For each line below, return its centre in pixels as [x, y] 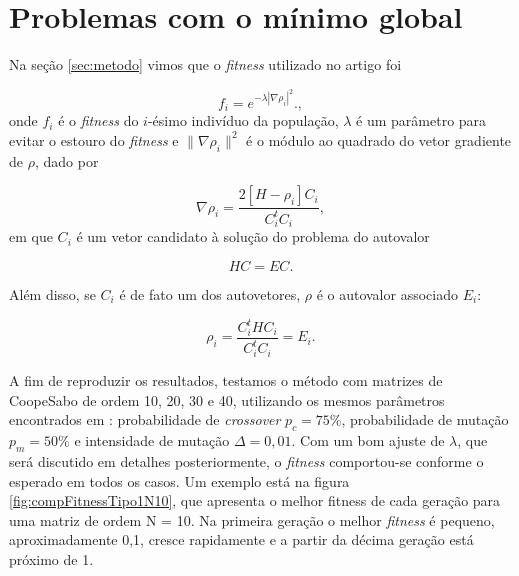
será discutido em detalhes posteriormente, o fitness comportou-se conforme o [246, 460]
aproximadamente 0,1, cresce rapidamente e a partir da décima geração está [241, 539]
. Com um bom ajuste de [368, 440]
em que [31, 236]
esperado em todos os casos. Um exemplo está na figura [179, 480]
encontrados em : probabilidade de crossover [145, 419]
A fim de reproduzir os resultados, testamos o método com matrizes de [226, 380]
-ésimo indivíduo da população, [243, 120]
